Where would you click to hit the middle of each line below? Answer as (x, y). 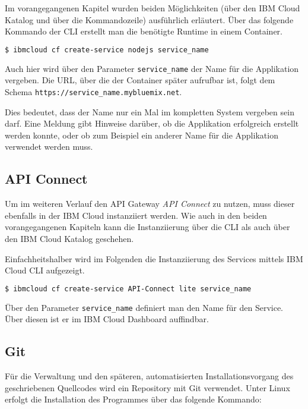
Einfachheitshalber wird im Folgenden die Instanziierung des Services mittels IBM (154, 258)
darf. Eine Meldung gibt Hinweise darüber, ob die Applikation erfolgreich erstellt (152, 123)
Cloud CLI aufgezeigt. (45, 270)
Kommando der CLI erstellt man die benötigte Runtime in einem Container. (144, 31)
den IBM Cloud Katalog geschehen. (69, 238)
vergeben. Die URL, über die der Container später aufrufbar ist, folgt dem (140, 80)
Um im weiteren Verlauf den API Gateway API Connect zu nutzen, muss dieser (150, 204)
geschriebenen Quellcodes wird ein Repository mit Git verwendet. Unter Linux (147, 387)
